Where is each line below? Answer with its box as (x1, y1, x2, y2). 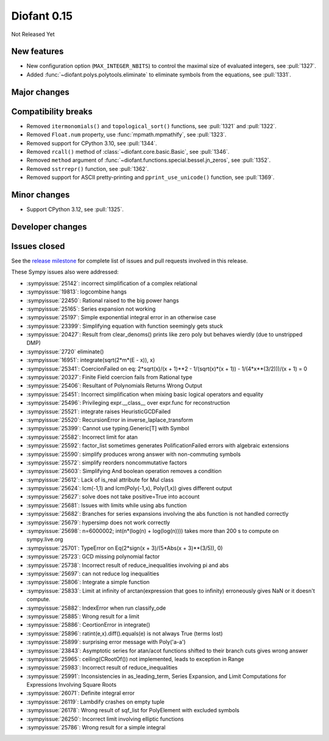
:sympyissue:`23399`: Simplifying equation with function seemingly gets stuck (26, 322, 224, 330)
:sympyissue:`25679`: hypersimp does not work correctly (26, 519, 171, 526)
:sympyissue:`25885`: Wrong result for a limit (26, 612, 140, 620)
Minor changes (11, 189, 70, 200)
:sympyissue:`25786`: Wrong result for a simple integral (26, 724, 166, 731)
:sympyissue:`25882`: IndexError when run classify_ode (26, 604, 166, 612)
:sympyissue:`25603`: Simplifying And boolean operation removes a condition (26, 468, 222, 475)
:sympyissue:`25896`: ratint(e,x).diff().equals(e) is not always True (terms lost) (26, 629, 223, 637)
